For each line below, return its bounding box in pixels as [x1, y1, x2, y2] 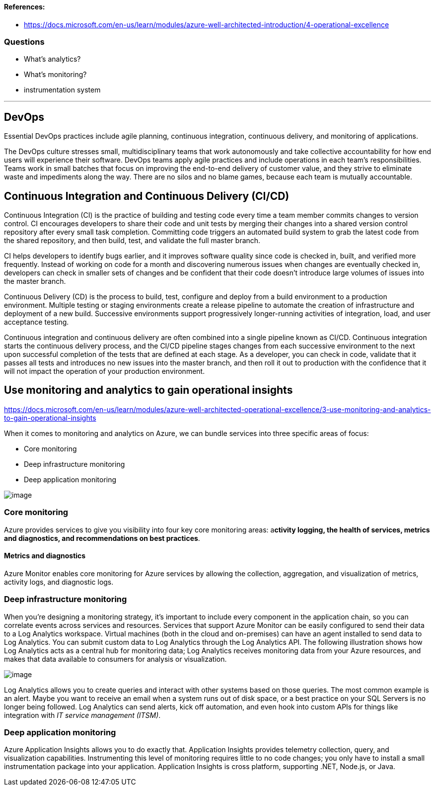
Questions [4, 36, 45, 47]
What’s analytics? [24, 55, 81, 64]
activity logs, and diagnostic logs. [4, 577, 114, 586]
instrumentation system [24, 86, 101, 94]
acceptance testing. [4, 318, 69, 327]
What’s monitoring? [24, 70, 87, 79]
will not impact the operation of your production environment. [4, 367, 205, 376]
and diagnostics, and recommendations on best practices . [4, 533, 200, 542]
